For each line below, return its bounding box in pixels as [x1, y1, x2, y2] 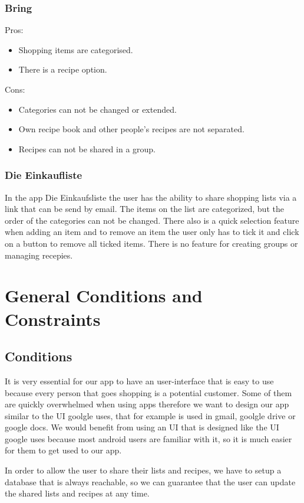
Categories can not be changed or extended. [18, 103, 177, 115]
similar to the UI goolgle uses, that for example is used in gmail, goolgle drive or [5, 409, 296, 422]
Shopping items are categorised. [18, 43, 133, 55]
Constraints [5, 306, 101, 331]
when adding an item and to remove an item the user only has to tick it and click [5, 226, 299, 238]
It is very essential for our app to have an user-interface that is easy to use [5, 374, 274, 387]
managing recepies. [5, 249, 73, 261]
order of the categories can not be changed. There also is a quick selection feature [5, 214, 299, 226]
